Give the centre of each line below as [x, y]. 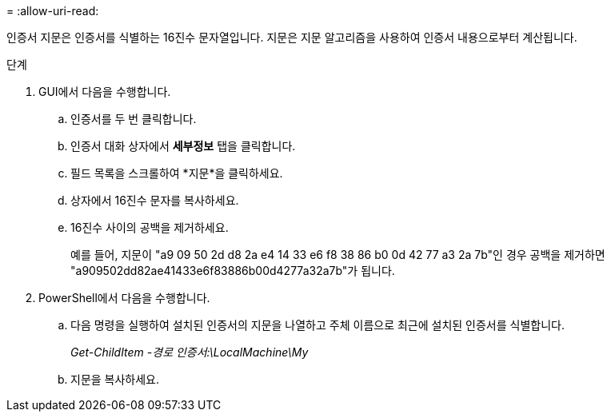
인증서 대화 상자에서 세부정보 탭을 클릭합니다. [183, 146]
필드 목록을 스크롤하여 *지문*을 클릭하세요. [177, 173]
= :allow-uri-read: [53, 11]
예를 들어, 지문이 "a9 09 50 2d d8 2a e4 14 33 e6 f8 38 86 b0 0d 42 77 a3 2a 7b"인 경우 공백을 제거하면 [338, 255]
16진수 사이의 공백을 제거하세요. [150, 227]
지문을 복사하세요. [115, 379]
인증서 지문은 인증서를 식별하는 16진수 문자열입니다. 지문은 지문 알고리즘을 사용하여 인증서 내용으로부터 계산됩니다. [292, 37]
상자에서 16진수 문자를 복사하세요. [155, 200]
